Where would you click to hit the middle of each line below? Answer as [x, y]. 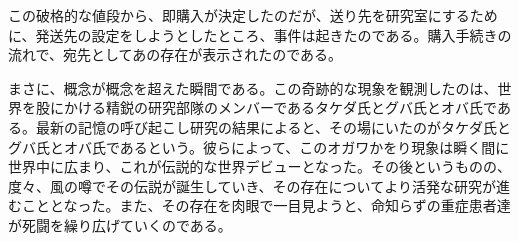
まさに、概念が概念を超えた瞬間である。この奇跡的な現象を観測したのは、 [253, 87]
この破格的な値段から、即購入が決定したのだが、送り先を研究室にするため [253, 15]
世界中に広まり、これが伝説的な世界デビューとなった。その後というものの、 [260, 166]
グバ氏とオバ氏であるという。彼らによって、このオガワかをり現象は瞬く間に [259, 146]
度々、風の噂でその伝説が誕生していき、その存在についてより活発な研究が [252, 185]
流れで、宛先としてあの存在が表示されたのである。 [175, 54]
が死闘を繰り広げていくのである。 [120, 224]
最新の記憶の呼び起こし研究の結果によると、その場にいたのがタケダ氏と [273, 126]
